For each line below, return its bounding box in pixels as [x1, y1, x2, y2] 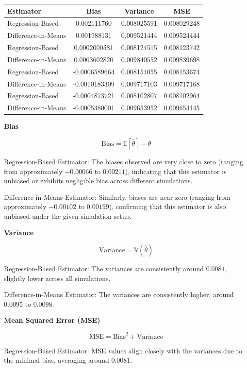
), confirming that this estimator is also [109, 201, 226, 211]
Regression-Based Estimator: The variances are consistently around [4, 263, 204, 274]
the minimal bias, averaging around [4, 355, 109, 365]
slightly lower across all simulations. [4, 273, 111, 283]
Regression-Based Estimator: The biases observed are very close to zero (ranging [4, 156, 243, 166]
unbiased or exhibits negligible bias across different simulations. [4, 175, 193, 186]
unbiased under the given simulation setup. [4, 210, 132, 221]
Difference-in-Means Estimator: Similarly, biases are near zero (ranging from [4, 192, 231, 202]
